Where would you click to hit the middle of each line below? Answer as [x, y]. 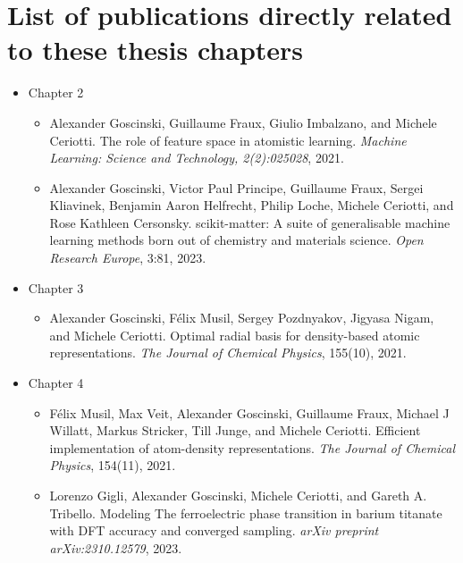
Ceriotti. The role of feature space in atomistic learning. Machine [228, 140]
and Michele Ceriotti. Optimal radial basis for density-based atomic [235, 335]
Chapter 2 [56, 92]
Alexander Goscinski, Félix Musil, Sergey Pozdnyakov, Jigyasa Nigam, [242, 318]
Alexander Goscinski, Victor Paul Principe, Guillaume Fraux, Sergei [236, 187]
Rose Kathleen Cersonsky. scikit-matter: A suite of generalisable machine [250, 222]
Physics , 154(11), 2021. [113, 465]
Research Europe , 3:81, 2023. [128, 258]
